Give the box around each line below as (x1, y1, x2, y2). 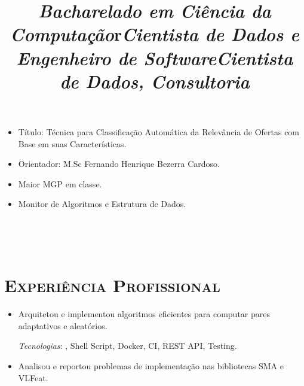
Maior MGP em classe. (18, 177, 102, 190)
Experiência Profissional (4, 273, 220, 297)
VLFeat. (18, 371, 48, 384)
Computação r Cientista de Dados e (10, 22, 299, 47)
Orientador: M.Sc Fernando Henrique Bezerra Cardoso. (18, 157, 220, 170)
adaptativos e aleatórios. (18, 319, 108, 332)
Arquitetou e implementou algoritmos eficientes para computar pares (18, 308, 270, 320)
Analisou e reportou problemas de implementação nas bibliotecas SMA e (18, 360, 284, 372)
